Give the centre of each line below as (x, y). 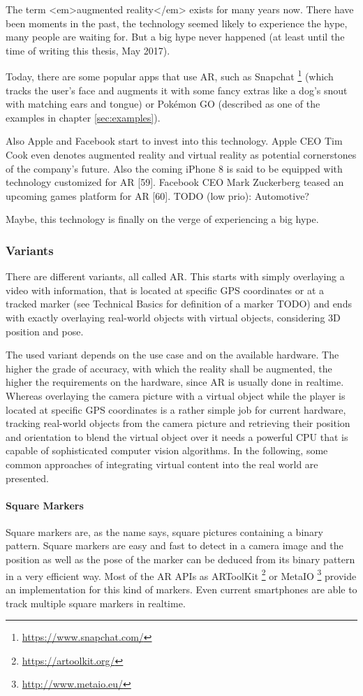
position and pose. (45, 331)
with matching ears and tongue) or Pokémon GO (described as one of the (163, 104)
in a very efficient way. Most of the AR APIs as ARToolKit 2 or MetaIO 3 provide (181, 574)
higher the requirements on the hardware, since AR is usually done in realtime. (175, 382)
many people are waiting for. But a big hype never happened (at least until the (175, 37)
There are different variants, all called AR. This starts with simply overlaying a (175, 276)
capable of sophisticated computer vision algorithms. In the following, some (167, 450)
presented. (27, 478)
